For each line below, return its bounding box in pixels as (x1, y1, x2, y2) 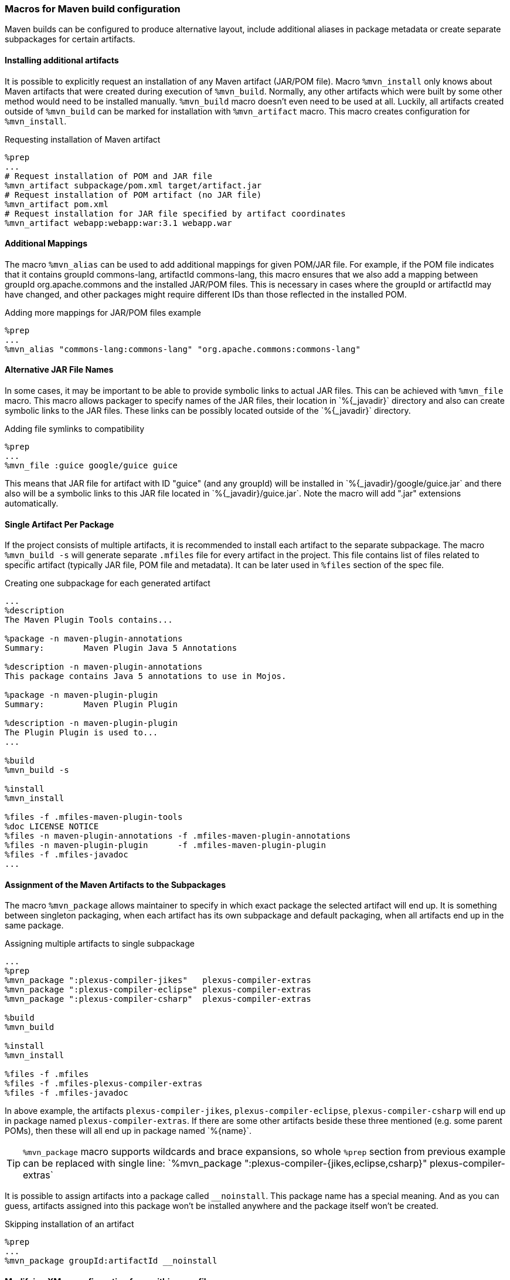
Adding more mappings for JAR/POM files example (5, 307, 201, 318)
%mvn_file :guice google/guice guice (5, 461, 178, 471)
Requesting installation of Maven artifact (5, 134, 161, 144)
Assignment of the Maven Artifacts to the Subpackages (5, 879, 226, 890)
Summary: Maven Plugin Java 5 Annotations (5, 643, 237, 653)
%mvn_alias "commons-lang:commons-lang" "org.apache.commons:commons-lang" (5, 344, 361, 354)
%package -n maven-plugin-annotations (5, 634, 183, 644)
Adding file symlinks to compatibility (5, 424, 145, 434)
